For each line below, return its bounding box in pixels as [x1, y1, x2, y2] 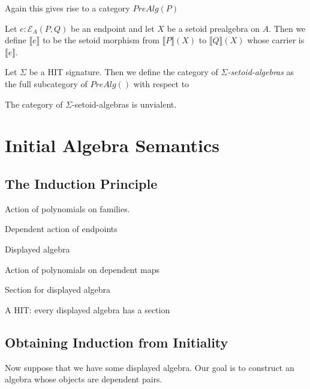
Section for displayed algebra [5, 283, 110, 296]
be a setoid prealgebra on [167, 22, 260, 34]
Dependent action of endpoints [5, 222, 118, 235]
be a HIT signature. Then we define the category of [29, 66, 218, 78]
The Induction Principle [5, 174, 158, 192]
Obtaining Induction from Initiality [5, 332, 228, 351]
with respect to [133, 77, 189, 90]
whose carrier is [247, 34, 305, 46]
